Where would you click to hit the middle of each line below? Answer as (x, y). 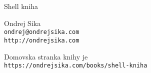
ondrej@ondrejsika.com (42, 32)
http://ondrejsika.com (42, 40)
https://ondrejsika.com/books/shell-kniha (76, 66)
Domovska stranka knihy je (46, 56)
